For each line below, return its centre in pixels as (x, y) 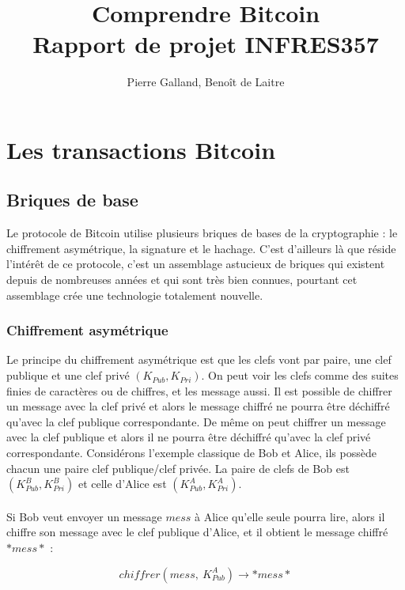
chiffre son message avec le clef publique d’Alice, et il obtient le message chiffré (197, 532)
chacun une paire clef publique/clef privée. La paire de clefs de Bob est (178, 468)
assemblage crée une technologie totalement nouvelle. (135, 295)
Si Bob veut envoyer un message (84, 516)
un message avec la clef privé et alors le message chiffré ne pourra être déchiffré (198, 406)
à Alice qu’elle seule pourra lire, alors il (290, 516)
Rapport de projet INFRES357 (206, 44)
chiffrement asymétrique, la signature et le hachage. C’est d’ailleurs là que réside (201, 248)
